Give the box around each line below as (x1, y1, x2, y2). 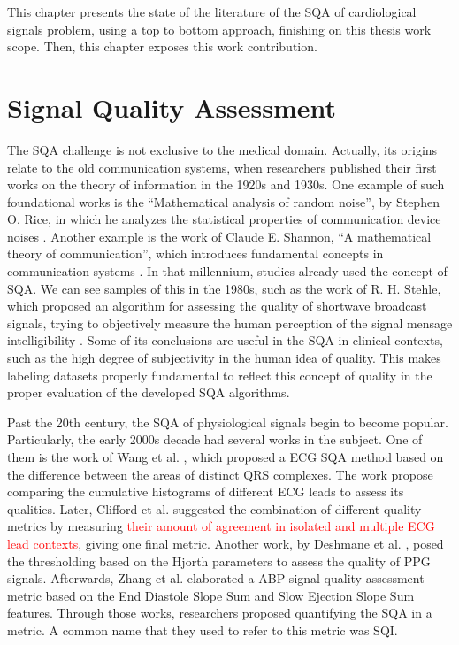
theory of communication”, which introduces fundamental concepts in (7, 244, 384, 263)
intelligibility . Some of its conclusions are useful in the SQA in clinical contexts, (7, 331, 443, 349)
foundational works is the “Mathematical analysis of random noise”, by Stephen (7, 192, 440, 211)
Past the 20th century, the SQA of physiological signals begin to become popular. (7, 412, 448, 431)
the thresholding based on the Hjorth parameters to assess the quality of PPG (7, 551, 431, 570)
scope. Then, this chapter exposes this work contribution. (7, 37, 317, 56)
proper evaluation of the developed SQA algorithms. (7, 383, 290, 402)
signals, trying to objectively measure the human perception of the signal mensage (7, 313, 453, 332)
